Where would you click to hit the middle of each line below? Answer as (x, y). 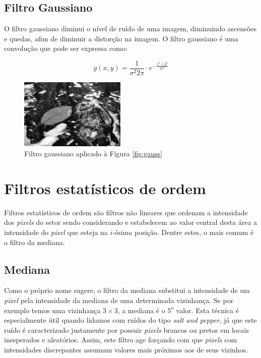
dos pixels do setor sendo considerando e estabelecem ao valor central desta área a (131, 222)
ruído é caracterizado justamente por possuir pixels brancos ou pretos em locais (126, 330)
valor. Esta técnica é (207, 310)
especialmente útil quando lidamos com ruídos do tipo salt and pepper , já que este (130, 320)
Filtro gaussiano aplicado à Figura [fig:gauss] (93, 154)
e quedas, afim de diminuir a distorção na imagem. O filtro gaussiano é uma (121, 38)
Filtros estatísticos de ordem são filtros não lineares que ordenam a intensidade (126, 212)
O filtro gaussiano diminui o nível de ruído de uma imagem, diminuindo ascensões (130, 28)
